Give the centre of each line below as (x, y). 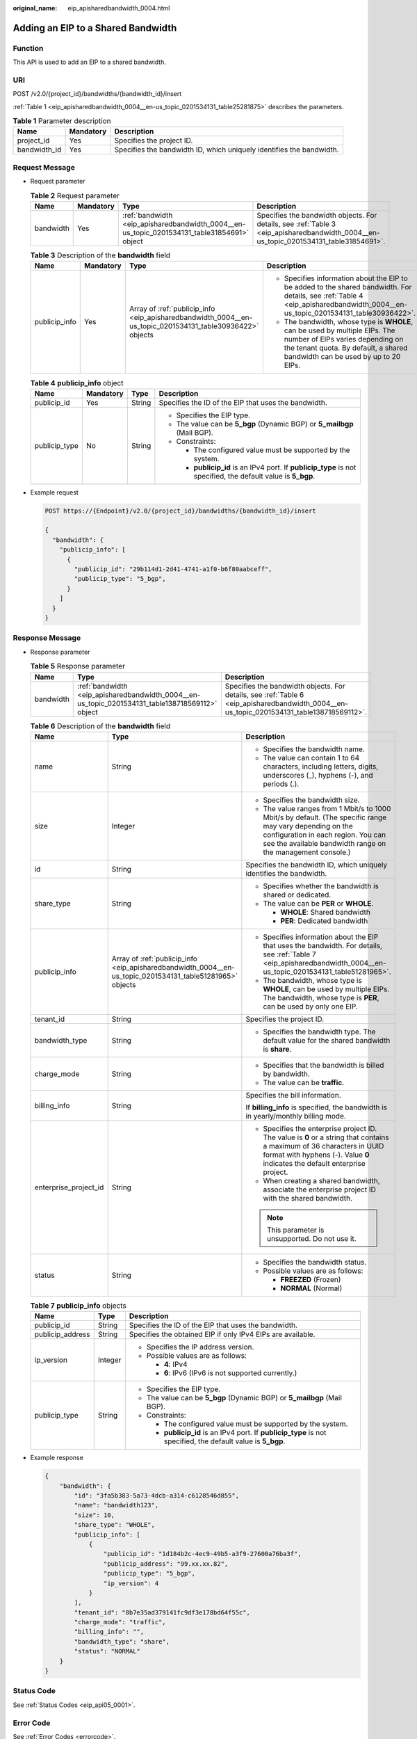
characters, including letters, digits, (321, 767)
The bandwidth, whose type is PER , (321, 997)
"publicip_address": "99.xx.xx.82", (166, 1564)
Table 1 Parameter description (62, 121)
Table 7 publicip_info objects (78, 1306)
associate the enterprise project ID (320, 1189)
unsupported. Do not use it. (312, 1238)
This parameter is (295, 1230)
